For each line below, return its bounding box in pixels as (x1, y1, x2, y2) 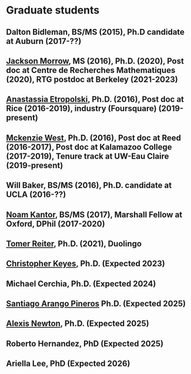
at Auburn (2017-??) (6, 36, 82, 46)
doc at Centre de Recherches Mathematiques (6, 65, 176, 75)
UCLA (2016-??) (6, 189, 66, 200)
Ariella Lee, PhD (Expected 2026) (6, 359, 130, 369)
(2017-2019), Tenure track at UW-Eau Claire (6, 151, 169, 161)
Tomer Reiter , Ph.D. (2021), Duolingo (6, 239, 142, 249)
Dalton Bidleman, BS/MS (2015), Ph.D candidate (6, 27, 185, 37)
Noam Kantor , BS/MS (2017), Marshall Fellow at (6, 209, 183, 219)
